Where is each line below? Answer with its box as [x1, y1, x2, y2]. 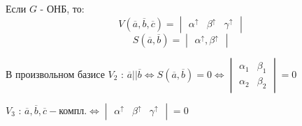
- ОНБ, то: [40, 1, 85, 15]
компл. [59, 106, 87, 116]
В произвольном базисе [6, 66, 105, 81]
